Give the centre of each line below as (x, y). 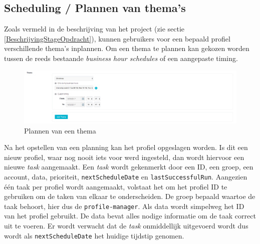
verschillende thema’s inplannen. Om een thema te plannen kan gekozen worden (127, 48)
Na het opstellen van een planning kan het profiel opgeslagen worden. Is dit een (126, 147)
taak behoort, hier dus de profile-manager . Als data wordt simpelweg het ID (124, 206)
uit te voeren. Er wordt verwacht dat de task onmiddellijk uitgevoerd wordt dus (126, 226)
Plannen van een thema (60, 130)
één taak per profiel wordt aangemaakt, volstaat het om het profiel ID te (116, 186)
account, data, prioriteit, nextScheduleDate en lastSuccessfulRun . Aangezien (126, 176)
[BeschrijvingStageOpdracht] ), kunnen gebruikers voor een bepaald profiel (117, 38)
